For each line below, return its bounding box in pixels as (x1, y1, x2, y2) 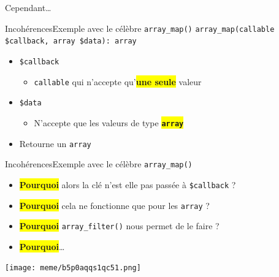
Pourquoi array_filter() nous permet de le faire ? (19, 219, 220, 232)
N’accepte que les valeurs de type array (34, 116, 184, 129)
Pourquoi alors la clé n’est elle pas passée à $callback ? (19, 178, 236, 191)
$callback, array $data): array (5, 37, 137, 46)
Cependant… (5, 1, 52, 13)
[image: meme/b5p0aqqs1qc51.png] (5, 264, 141, 273)
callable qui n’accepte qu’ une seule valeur (34, 75, 202, 88)
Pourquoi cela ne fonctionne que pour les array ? (19, 199, 210, 211)
